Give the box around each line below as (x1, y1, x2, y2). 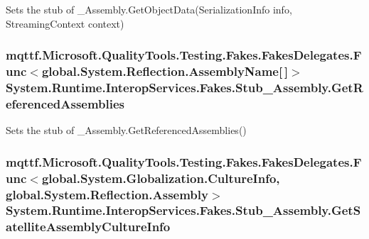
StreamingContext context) (6, 16, 124, 30)
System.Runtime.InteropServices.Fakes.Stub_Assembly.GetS (6, 201, 361, 219)
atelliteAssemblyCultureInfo (6, 218, 171, 235)
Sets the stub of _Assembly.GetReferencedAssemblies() (6, 123, 247, 138)
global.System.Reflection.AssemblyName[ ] (41, 62, 289, 80)
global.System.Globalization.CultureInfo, (41, 169, 280, 187)
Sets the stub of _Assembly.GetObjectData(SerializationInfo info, (6, 2, 292, 16)
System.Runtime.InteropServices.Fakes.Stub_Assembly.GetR (6, 78, 363, 96)
